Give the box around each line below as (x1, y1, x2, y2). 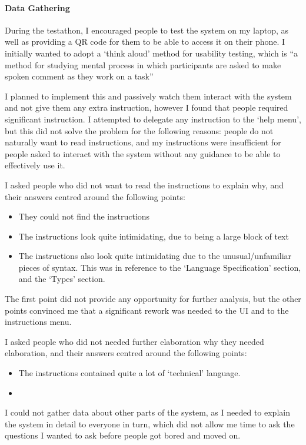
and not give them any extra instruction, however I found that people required (5, 101, 288, 114)
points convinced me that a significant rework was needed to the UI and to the (5, 304, 289, 316)
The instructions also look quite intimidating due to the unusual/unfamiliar (18, 250, 292, 262)
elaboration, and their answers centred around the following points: (5, 347, 247, 359)
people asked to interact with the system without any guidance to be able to (5, 147, 281, 160)
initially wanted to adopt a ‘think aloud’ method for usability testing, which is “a (5, 47, 298, 59)
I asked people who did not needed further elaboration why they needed (5, 335, 264, 347)
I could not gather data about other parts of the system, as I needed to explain (5, 406, 290, 419)
